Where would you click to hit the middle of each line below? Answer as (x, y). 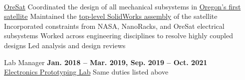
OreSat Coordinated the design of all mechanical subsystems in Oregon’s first (122, 6)
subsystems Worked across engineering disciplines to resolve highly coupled (119, 36)
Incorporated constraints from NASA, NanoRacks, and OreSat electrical (114, 26)
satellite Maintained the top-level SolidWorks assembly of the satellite (111, 16)
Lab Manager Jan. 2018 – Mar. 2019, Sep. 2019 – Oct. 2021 (106, 62)
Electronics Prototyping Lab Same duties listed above (86, 72)
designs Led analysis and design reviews (65, 45)
